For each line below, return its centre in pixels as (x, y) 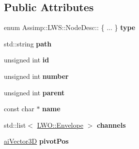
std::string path (28, 43)
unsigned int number (36, 76)
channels (111, 125)
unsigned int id (27, 60)
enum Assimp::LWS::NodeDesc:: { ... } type (70, 27)
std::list (15, 125)
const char (19, 109)
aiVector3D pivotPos (36, 141)
